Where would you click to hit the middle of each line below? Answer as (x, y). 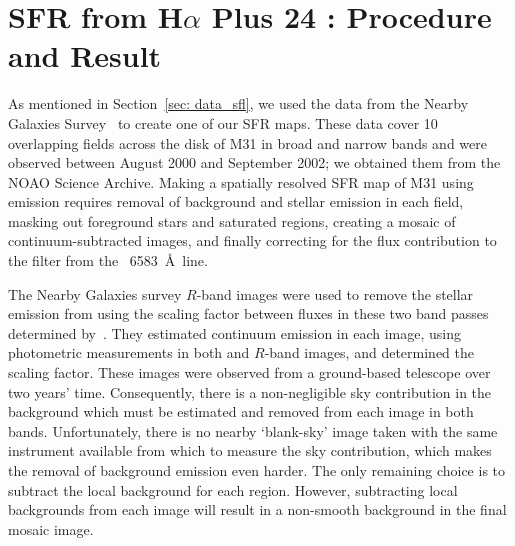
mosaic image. (51, 528)
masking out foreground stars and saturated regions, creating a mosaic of (232, 220)
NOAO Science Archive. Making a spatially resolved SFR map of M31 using (241, 181)
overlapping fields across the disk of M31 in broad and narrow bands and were (247, 142)
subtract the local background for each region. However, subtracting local (233, 489)
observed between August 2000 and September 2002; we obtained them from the (254, 162)
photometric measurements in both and (129, 352)
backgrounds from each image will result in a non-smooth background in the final (257, 509)
